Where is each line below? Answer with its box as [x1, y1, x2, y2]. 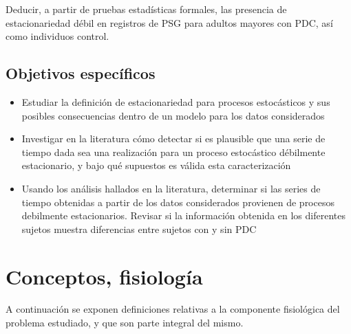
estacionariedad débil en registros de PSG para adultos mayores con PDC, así [6, 15, 333, 30]
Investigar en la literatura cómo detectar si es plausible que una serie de [21, 131, 326, 146]
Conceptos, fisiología [6, 262, 203, 290]
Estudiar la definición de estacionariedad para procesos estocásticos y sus [21, 94, 330, 109]
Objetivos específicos [6, 63, 156, 84]
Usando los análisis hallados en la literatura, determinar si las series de [21, 181, 321, 195]
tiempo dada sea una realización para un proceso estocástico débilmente [21, 144, 326, 159]
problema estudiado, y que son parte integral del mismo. [6, 315, 244, 330]
